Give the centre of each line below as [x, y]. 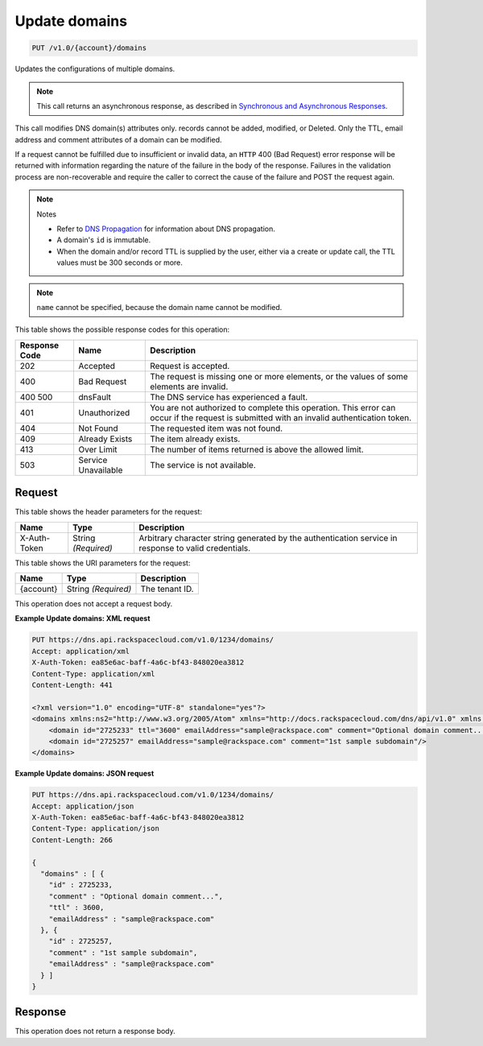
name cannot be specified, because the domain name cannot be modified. [159, 307]
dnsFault [95, 397]
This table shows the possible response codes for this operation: [122, 329]
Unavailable [101, 469]
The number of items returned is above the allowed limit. [257, 449]
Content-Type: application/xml [94, 674]
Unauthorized [104, 412]
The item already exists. [195, 439]
